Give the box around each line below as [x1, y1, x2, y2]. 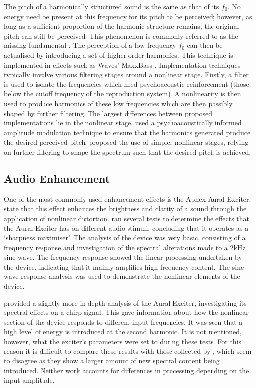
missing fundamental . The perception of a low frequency [4, 40, 176, 50]
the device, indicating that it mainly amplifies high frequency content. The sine [4, 261, 244, 272]
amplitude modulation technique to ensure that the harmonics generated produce [4, 127, 251, 137]
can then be [187, 40, 223, 50]
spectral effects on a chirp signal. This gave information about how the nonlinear [4, 307, 249, 317]
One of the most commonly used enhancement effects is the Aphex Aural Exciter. [4, 194, 251, 204]
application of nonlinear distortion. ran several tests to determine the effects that [4, 213, 250, 223]
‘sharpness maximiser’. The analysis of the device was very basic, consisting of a [4, 233, 246, 243]
